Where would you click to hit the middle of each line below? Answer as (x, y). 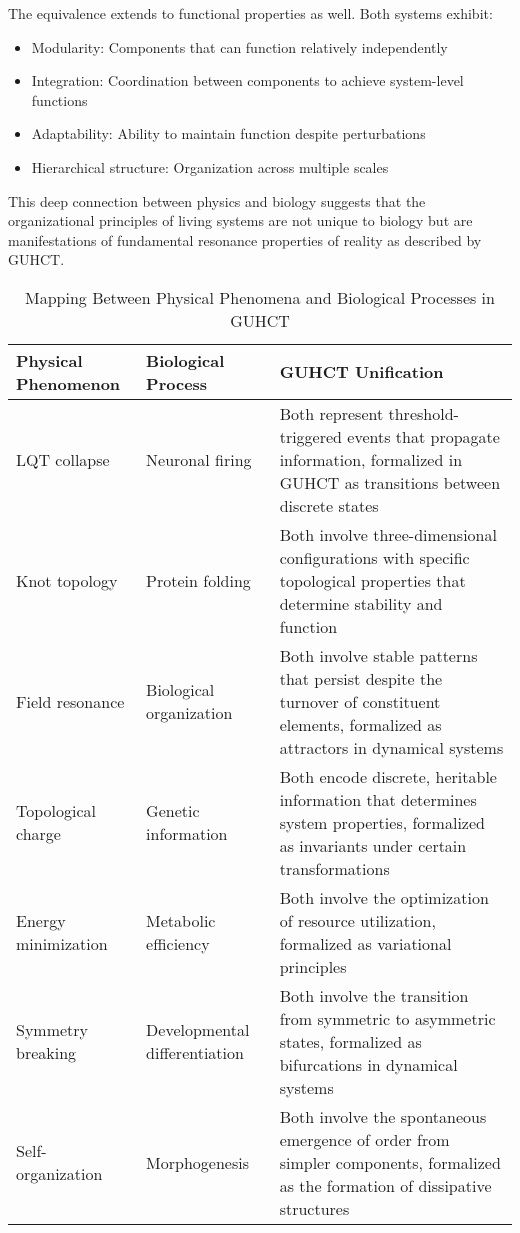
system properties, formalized (382, 822)
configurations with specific (374, 557)
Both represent (331, 413)
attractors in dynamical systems (391, 747)
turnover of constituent (360, 701)
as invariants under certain (373, 845)
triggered (310, 436)
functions (59, 99)
